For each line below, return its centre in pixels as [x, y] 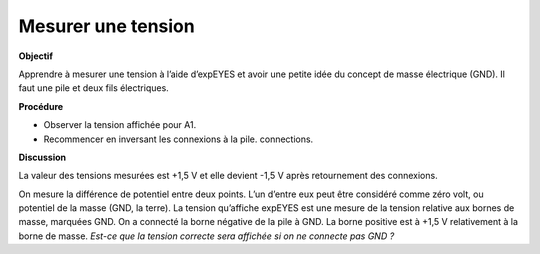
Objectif [36, 56]
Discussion [42, 157]
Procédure [41, 106]
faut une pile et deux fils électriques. [93, 88]
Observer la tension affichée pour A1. [120, 125]
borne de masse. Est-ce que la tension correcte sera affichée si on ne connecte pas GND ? [206, 236]
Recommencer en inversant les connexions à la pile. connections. [178, 139]
